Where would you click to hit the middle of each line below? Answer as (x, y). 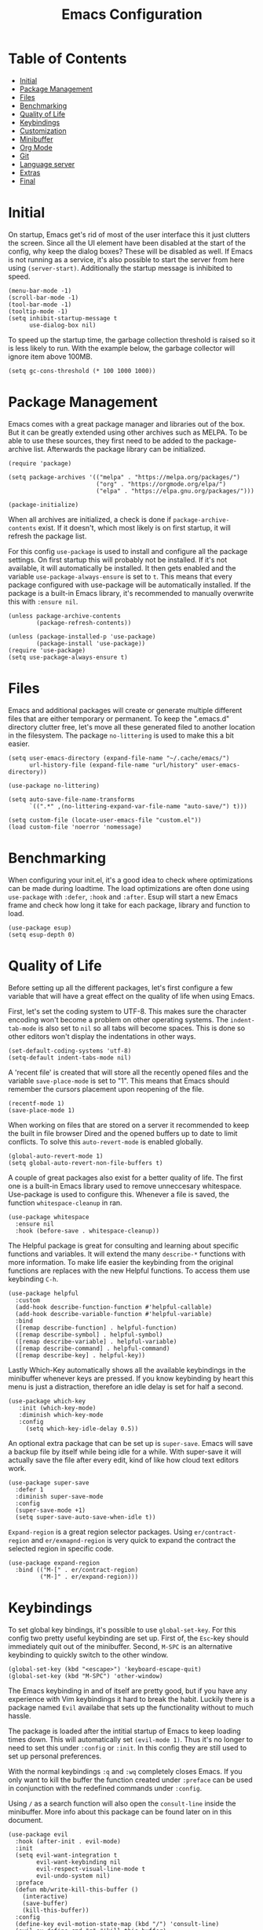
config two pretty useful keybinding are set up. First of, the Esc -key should (128, 1638)
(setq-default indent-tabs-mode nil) (70, 1057)
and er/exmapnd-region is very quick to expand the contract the (133, 1540)
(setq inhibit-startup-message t (63, 318)
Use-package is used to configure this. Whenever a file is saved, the (119, 1194)
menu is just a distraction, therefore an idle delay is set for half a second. (126, 1386)
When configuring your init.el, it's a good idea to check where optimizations (131, 880)
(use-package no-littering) (54, 786)
